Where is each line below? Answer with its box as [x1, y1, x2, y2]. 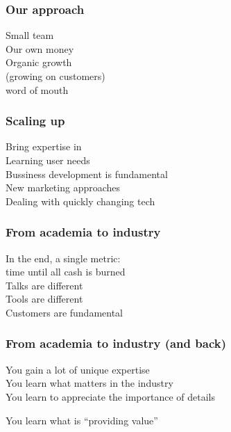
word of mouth [6, 82, 69, 97]
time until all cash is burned [6, 264, 126, 279]
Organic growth [6, 55, 72, 70]
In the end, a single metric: [6, 250, 121, 265]
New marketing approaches [6, 180, 121, 195]
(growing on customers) [6, 69, 105, 83]
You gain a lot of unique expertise [6, 362, 150, 376]
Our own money [6, 41, 74, 56]
